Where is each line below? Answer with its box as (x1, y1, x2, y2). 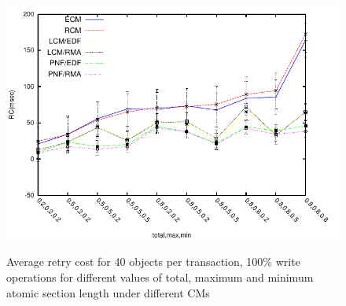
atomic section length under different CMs (6, 284, 210, 300)
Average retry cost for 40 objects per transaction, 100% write (6, 253, 300, 270)
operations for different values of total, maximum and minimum (6, 268, 314, 285)
